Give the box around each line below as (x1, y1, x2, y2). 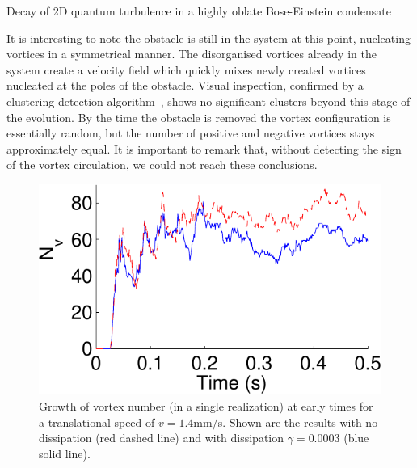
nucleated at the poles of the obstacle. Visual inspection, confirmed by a (6, 77, 364, 94)
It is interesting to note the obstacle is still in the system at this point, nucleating (6, 29, 411, 46)
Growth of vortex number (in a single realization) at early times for (39, 398, 373, 415)
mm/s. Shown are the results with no (193, 413, 378, 430)
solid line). (39, 445, 91, 462)
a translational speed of (39, 413, 155, 430)
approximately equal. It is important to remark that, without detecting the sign (6, 140, 402, 157)
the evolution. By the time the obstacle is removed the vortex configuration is (6, 108, 391, 125)
